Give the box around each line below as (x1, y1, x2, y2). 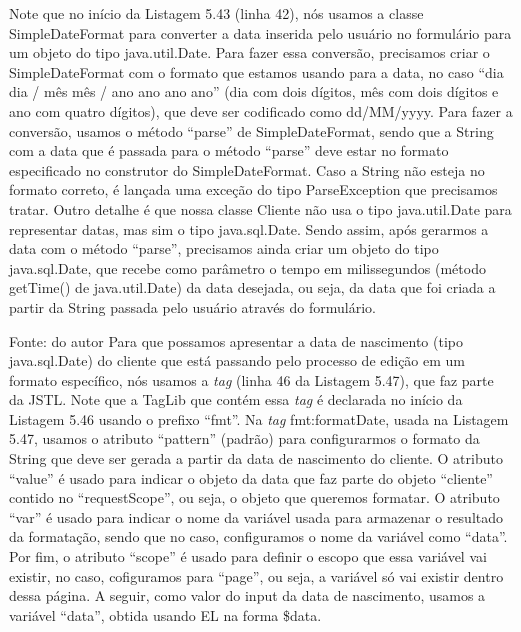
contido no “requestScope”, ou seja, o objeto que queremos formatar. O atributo (9, 487, 500, 508)
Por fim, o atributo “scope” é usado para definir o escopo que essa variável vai (9, 546, 487, 567)
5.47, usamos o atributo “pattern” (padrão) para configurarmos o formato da (9, 428, 480, 449)
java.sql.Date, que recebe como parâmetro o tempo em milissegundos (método (9, 257, 486, 278)
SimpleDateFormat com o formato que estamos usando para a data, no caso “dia (9, 61, 504, 82)
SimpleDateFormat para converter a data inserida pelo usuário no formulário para (9, 22, 512, 43)
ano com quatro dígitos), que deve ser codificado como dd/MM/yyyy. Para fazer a (9, 100, 513, 121)
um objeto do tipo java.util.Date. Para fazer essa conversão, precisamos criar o (9, 42, 490, 63)
